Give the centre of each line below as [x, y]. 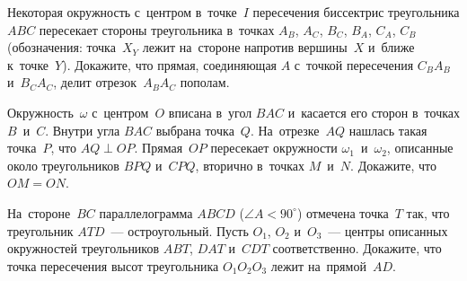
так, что [428, 212]
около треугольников [63, 165]
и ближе [391, 47]
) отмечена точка [343, 212]
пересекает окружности [274, 148]
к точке [28, 64]
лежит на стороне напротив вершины [245, 47]
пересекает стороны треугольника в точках [157, 29]
